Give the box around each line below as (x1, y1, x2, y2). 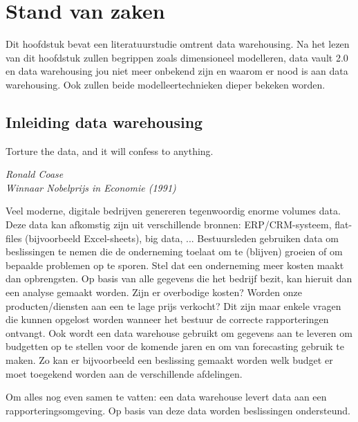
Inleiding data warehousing (6, 111, 203, 132)
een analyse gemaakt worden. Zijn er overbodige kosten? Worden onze (6, 285, 302, 300)
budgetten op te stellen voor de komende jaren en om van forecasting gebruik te (6, 339, 344, 354)
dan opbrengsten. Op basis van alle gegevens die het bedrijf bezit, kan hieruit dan (6, 271, 352, 286)
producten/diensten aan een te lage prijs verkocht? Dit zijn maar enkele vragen (6, 298, 341, 313)
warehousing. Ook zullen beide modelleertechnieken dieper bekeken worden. (6, 77, 326, 91)
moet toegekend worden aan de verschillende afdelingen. (6, 366, 243, 380)
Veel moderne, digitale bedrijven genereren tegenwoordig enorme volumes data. (6, 203, 341, 218)
